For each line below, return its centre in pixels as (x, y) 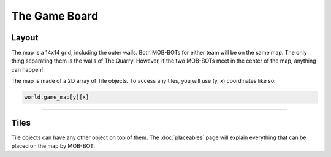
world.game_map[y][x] (57, 97)
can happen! (27, 69)
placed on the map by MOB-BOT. (53, 146)
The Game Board (55, 16)
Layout (25, 38)
